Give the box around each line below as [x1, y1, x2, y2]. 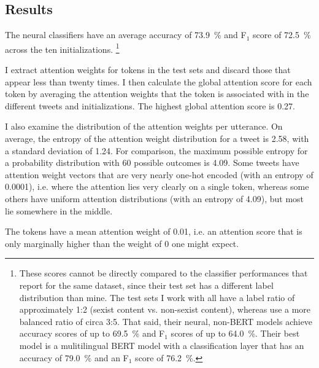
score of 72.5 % [253, 28, 311, 41]
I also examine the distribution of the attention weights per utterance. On [5, 120, 283, 133]
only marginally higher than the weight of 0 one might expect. [5, 237, 239, 249]
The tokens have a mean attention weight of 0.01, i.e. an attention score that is [5, 225, 302, 238]
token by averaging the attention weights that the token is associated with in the [5, 87, 309, 100]
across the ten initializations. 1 [5, 41, 120, 55]
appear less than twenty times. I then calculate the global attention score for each [5, 75, 312, 88]
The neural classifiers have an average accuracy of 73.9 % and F [5, 28, 247, 41]
